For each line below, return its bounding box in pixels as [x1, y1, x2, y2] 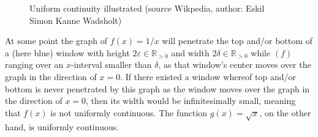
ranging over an [5, 58, 64, 71]
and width [171, 46, 210, 59]
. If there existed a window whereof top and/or [120, 70, 296, 83]
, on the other [259, 106, 311, 119]
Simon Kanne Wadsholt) [29, 13, 122, 26]
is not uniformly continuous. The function [50, 106, 208, 119]
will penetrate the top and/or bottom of [162, 34, 312, 47]
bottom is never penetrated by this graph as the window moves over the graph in [5, 82, 310, 95]
